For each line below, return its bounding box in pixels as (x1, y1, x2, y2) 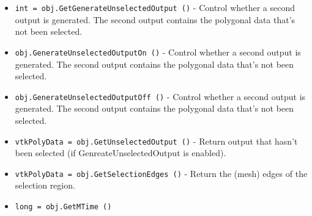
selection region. (15, 179, 75, 192)
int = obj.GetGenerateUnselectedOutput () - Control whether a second (15, 1, 295, 13)
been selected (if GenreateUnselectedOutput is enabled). (15, 146, 226, 159)
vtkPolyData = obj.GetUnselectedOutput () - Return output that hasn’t (15, 134, 298, 147)
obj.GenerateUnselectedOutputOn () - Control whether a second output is (15, 45, 301, 58)
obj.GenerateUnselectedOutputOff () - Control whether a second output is (15, 90, 306, 103)
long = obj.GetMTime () (15, 203, 112, 212)
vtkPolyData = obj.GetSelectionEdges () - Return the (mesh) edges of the (15, 167, 308, 179)
